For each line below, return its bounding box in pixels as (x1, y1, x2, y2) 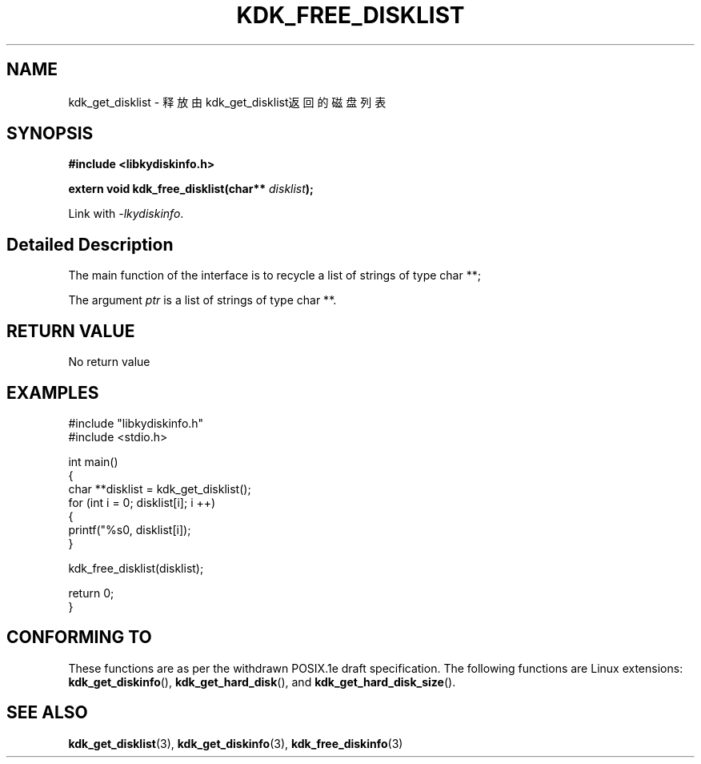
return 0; (68, 585, 114, 600)
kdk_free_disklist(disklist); (68, 561, 204, 575)
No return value (68, 355, 150, 369)
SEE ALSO (6, 702, 88, 723)
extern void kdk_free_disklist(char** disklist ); (68, 182, 314, 196)
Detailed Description (6, 234, 174, 255)
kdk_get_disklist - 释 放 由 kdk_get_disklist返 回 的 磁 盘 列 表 (68, 94, 387, 109)
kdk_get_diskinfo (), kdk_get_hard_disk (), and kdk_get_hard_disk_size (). (68, 674, 456, 689)
